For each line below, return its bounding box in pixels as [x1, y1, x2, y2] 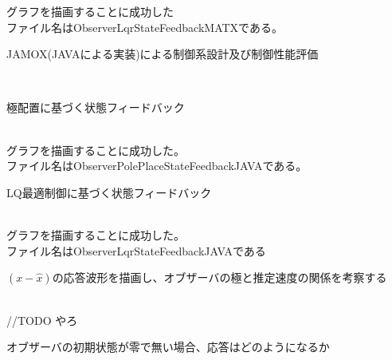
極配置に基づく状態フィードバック [6, 99, 185, 116]
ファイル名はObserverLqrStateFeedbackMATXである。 [6, 18, 283, 35]
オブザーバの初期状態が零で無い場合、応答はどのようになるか [6, 338, 330, 355]
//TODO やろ [6, 311, 78, 328]
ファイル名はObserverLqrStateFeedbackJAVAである [6, 242, 266, 259]
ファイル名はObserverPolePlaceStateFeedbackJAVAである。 [6, 157, 308, 174]
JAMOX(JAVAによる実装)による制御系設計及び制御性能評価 [6, 45, 319, 62]
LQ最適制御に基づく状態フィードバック [6, 184, 212, 200]
